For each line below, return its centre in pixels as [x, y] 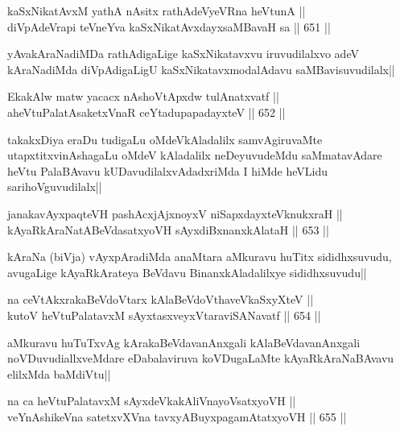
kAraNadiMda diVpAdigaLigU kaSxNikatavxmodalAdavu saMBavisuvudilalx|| [201, 69]
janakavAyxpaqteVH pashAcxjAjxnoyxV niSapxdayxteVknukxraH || [175, 213]
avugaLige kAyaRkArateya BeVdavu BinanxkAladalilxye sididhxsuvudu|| [187, 272]
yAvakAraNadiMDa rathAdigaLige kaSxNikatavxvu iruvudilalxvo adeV [183, 54]
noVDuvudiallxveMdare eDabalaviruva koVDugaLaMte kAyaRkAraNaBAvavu [201, 358]
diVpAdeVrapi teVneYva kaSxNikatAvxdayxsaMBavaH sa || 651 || [169, 26]
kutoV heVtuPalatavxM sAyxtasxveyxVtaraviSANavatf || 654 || [164, 315]
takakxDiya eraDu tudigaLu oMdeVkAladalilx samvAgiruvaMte [165, 139]
